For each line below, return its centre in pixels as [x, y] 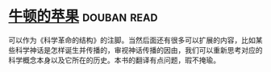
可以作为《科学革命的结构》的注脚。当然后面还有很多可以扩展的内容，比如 [132, 40]
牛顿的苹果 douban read [83, 16]
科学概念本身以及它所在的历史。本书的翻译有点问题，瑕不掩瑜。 [114, 60]
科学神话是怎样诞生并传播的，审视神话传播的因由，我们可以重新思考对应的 [139, 50]
